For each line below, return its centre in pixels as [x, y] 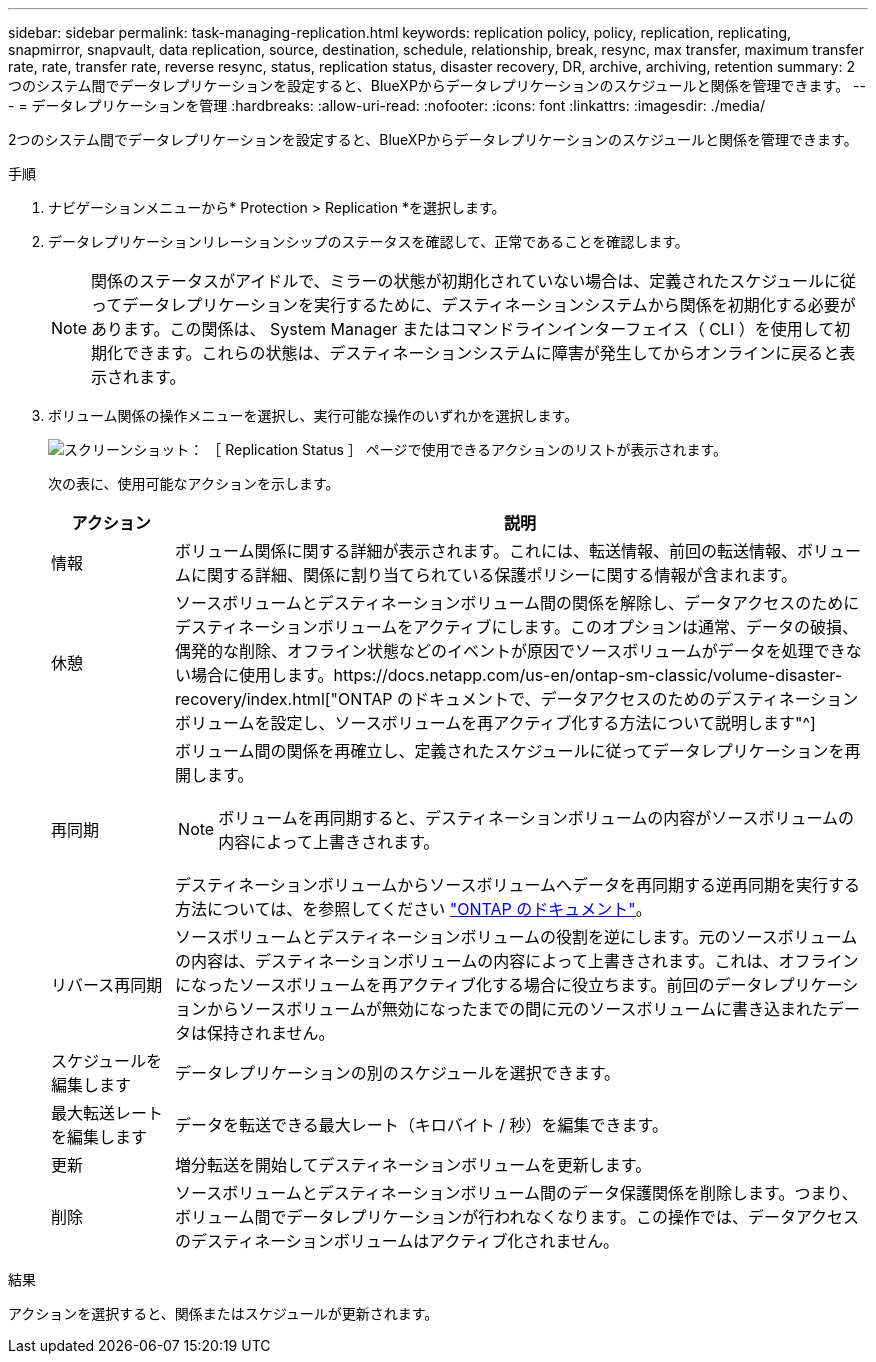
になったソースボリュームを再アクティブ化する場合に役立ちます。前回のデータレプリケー [509, 985]
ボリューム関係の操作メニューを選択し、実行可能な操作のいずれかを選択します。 [313, 415]
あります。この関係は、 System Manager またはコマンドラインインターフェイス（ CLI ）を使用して [463, 329]
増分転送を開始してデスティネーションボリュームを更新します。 [413, 1165]
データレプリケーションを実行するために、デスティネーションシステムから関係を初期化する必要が [489, 305]
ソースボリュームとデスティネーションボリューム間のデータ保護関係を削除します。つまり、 [516, 1193]
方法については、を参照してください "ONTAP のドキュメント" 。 [413, 909]
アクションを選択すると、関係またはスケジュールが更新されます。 [223, 1313]
